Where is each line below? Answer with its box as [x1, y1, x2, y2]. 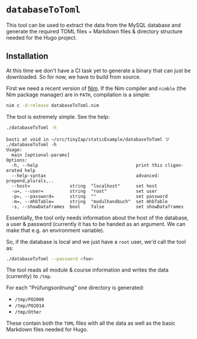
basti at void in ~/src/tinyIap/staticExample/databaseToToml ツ [6, 136, 170, 143]
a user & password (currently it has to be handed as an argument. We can [6, 220, 186, 227]
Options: [6, 157, 28, 163]
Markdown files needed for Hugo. [6, 326, 89, 333]
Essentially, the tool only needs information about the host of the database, [6, 214, 189, 221]
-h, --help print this [11, 162, 163, 168]
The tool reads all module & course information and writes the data [6, 266, 169, 273]
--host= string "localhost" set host [11, 183, 158, 189]
